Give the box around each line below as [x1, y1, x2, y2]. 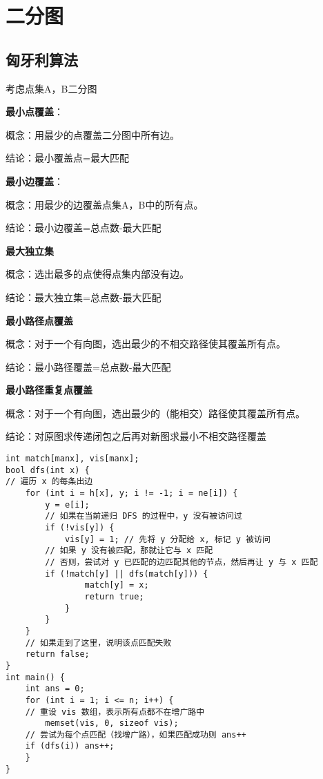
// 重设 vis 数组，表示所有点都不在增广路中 [25, 706, 205, 717]
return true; [84, 591, 144, 602]
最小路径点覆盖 [6, 313, 73, 327]
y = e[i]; [45, 499, 90, 510]
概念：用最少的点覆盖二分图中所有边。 [6, 127, 179, 142]
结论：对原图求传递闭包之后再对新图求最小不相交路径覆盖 [6, 429, 266, 443]
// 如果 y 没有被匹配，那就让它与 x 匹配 [45, 546, 213, 556]
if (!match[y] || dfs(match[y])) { [45, 568, 208, 579]
